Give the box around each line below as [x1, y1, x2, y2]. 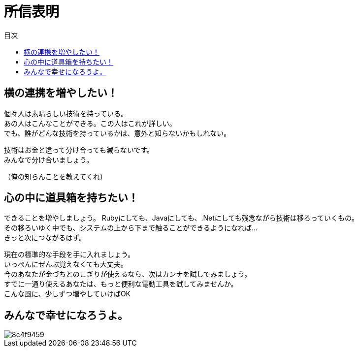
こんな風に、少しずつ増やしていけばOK [4, 289, 130, 298]
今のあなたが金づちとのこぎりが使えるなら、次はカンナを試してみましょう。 [4, 270, 252, 279]
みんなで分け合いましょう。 [4, 155, 94, 164]
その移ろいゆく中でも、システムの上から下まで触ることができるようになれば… [4, 223, 258, 232]
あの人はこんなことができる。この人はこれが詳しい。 [4, 119, 176, 128]
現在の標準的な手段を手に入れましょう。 [4, 250, 135, 259]
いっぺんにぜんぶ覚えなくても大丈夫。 [4, 260, 128, 269]
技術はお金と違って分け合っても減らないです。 [4, 145, 154, 154]
